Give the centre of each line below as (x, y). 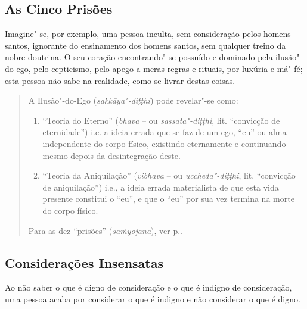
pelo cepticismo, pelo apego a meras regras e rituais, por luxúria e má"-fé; (168, 68)
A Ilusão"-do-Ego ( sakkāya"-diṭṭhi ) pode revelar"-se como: (133, 100)
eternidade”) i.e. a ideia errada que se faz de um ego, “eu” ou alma (165, 132)
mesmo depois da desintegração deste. (111, 155)
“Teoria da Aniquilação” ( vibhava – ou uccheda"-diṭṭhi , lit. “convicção (169, 175)
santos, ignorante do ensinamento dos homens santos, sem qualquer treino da (145, 45)
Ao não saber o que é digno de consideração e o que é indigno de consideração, (148, 287)
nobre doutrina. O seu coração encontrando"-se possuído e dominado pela (139, 57)
